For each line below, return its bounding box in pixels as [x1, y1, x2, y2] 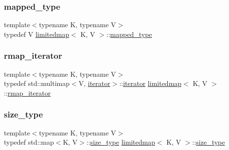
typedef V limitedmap [4, 29, 70, 39]
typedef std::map [4, 137, 54, 147]
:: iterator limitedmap [119, 78, 182, 88]
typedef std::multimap [4, 78, 70, 88]
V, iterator [78, 78, 110, 88]
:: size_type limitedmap [87, 137, 155, 147]
